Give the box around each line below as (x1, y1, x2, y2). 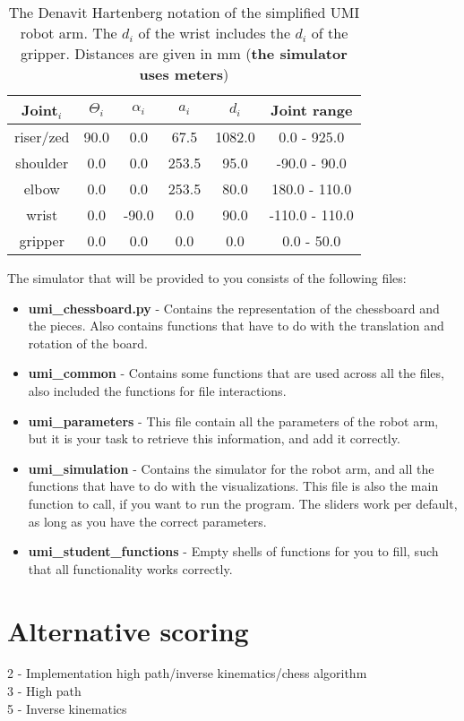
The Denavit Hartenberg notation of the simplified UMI (8, 2, 360, 22)
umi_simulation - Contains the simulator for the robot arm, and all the (28, 459, 434, 477)
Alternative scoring (7, 612, 249, 648)
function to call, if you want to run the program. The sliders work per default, (28, 494, 458, 512)
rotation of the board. (28, 333, 148, 352)
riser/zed (14, 126, 70, 147)
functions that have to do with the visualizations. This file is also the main (28, 476, 439, 495)
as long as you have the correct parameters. (28, 511, 267, 530)
